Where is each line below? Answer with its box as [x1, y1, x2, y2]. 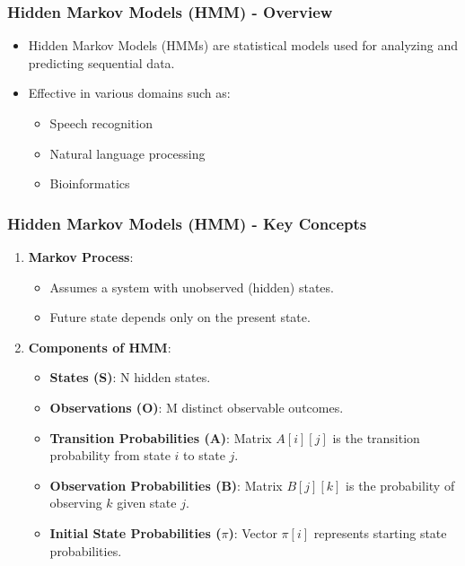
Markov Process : [28, 248, 134, 266]
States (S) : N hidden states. [49, 368, 211, 387]
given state [117, 493, 177, 512]
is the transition [332, 428, 420, 447]
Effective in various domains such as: [28, 83, 231, 102]
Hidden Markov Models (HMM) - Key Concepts [7, 212, 367, 234]
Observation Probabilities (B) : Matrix [49, 475, 283, 494]
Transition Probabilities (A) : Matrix [49, 428, 272, 447]
